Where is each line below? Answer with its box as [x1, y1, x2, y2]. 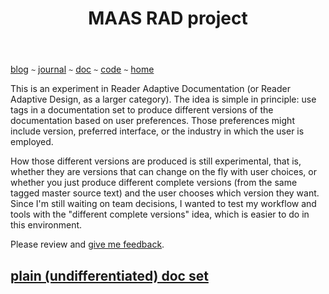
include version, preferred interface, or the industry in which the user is [10, 125, 305, 137]
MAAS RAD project [88, 7, 248, 30]
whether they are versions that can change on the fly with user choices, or [10, 166, 317, 178]
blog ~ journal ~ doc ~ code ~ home [10, 63, 155, 76]
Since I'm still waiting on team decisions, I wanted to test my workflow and [10, 198, 317, 210]
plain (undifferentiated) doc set [10, 267, 209, 284]
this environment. [10, 219, 83, 231]
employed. [10, 136, 54, 148]
